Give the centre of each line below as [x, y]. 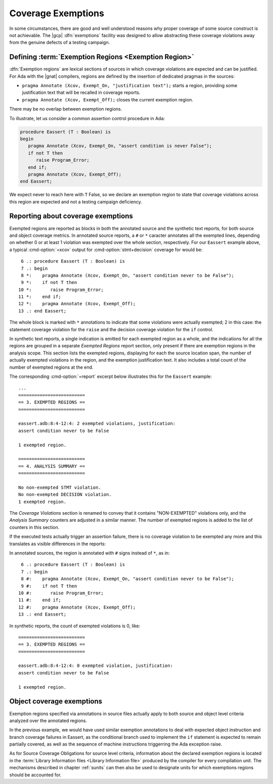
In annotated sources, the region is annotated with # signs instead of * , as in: [89, 553]
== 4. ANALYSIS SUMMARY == [52, 466]
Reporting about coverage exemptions [71, 216]
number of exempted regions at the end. [51, 367]
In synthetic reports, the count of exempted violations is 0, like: [75, 626]
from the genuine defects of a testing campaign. [60, 43]
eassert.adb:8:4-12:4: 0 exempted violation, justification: [96, 666]
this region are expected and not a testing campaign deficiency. [76, 202]
